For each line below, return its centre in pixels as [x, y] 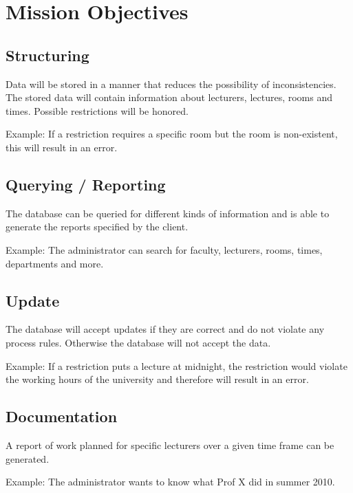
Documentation [62, 416]
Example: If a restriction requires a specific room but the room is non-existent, [172, 134]
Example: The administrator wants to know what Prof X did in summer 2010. [170, 482]
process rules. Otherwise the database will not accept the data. [138, 342]
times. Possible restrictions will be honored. [97, 110]
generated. [28, 458]
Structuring [47, 55]
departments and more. [55, 263]
